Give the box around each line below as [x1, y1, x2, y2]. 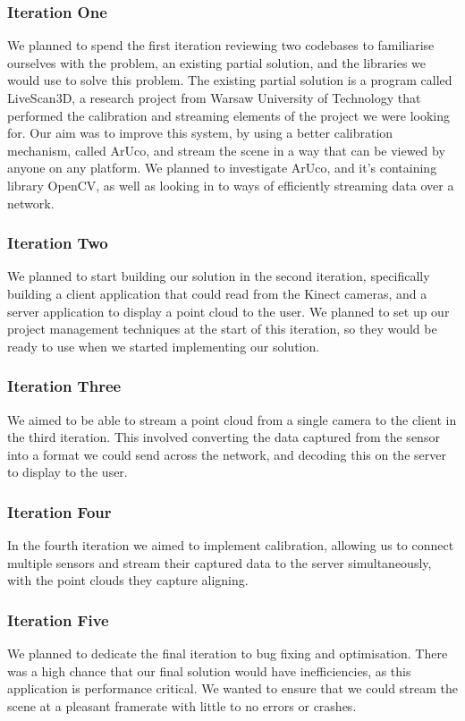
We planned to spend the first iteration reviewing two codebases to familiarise [7, 36, 435, 55]
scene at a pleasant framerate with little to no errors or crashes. [7, 696, 357, 715]
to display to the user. [7, 462, 128, 481]
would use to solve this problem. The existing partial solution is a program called [7, 71, 452, 89]
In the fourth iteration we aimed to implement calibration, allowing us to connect [7, 536, 454, 555]
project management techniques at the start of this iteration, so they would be [7, 319, 437, 338]
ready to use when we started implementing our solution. [7, 336, 320, 355]
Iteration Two [7, 232, 108, 254]
